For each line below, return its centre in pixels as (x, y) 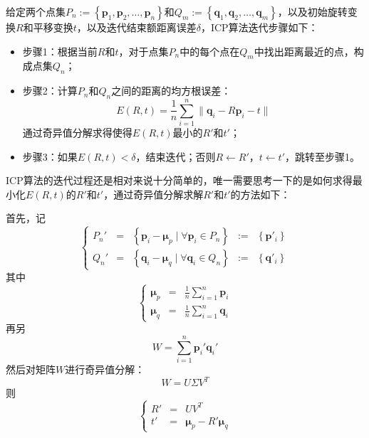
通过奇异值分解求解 (158, 194)
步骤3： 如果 (50, 156)
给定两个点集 (36, 11)
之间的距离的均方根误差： (171, 91)
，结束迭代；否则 (176, 156)
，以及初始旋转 (312, 11)
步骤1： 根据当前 (60, 51)
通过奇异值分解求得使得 (77, 133)
